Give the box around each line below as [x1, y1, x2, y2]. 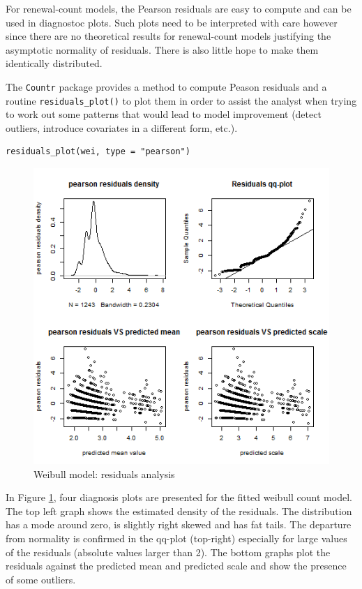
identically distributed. [6, 56, 103, 70]
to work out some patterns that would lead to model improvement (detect [6, 107, 322, 121]
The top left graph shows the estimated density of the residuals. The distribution [6, 503, 352, 518]
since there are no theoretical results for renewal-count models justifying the [6, 29, 331, 43]
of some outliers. [6, 572, 76, 586]
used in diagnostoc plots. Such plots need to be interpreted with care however [6, 15, 338, 29]
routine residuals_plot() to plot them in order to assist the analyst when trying [6, 93, 357, 107]
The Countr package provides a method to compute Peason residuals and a [6, 79, 327, 94]
